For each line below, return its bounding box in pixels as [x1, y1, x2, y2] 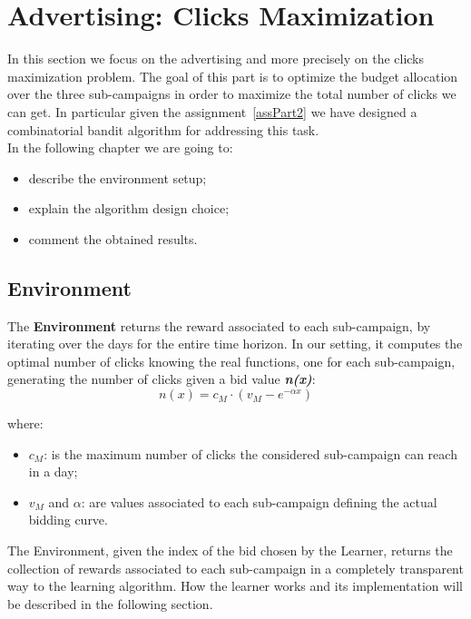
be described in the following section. [7, 594, 213, 613]
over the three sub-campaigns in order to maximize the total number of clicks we [7, 84, 456, 103]
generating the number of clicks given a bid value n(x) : [7, 369, 316, 388]
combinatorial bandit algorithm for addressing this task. [7, 120, 319, 139]
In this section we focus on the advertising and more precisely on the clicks [7, 49, 425, 68]
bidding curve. [28, 510, 108, 529]
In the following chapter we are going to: [7, 138, 233, 157]
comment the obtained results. [28, 229, 198, 248]
